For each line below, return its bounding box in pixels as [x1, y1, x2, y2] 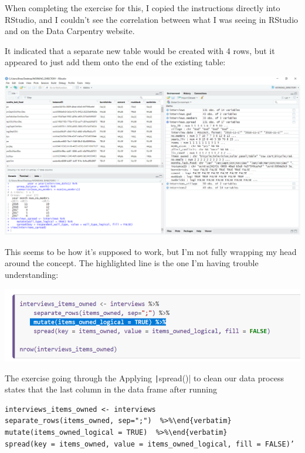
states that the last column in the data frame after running [5, 383, 218, 395]
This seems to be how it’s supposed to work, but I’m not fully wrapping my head [5, 245, 297, 257]
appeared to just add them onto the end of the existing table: [5, 56, 226, 68]
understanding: [5, 268, 59, 280]
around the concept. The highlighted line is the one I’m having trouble [5, 257, 259, 269]
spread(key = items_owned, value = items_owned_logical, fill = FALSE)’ [5, 439, 294, 448]
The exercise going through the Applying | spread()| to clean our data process [5, 371, 284, 384]
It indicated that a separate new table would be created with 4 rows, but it [5, 44, 275, 56]
